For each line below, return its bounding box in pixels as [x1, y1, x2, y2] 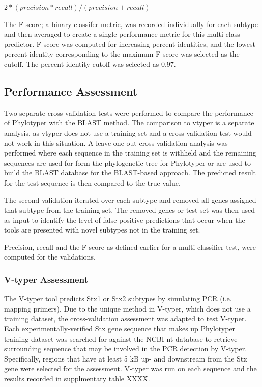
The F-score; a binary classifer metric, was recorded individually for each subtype [4, 18, 258, 29]
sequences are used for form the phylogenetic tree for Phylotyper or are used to [4, 157, 251, 168]
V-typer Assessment [4, 273, 88, 286]
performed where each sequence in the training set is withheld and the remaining [4, 147, 256, 158]
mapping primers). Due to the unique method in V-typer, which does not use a [4, 303, 251, 314]
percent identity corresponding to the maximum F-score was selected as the [4, 48, 240, 59]
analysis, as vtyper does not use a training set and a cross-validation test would [4, 127, 252, 138]
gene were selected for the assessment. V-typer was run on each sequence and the [4, 363, 257, 374]
